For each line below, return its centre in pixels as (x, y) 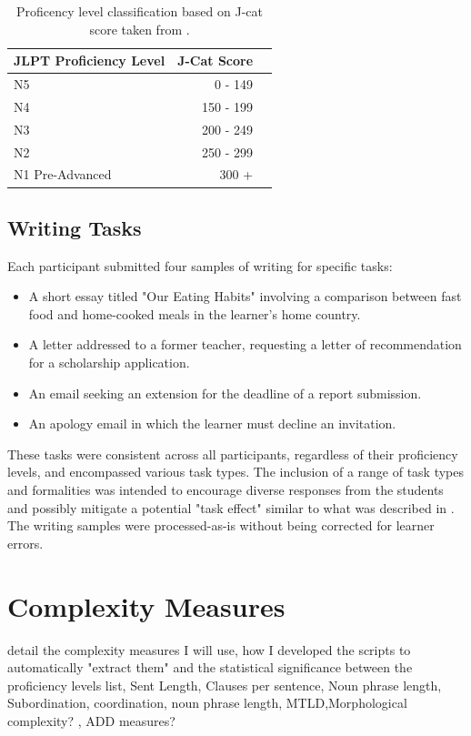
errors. (25, 543)
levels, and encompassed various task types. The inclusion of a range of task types (236, 472)
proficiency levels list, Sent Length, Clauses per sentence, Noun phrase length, (225, 685)
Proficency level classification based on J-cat (140, 11)
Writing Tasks (75, 227)
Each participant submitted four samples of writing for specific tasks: (200, 265)
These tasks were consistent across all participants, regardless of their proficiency (233, 454)
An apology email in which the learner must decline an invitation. (212, 423)
